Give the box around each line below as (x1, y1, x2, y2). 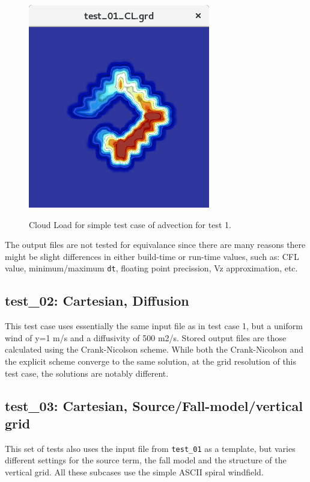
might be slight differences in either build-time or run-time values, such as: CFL (5, 250, 299, 262)
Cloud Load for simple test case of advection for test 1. (29, 218, 231, 230)
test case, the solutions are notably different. (5, 366, 169, 379)
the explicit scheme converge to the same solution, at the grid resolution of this (5, 355, 297, 368)
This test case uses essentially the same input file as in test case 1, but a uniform (5, 320, 303, 332)
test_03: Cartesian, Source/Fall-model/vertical (5, 396, 303, 415)
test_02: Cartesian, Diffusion (5, 291, 189, 310)
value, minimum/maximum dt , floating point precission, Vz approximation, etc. (5, 262, 298, 274)
